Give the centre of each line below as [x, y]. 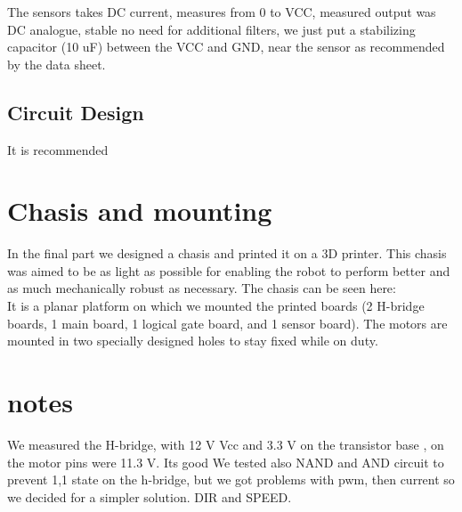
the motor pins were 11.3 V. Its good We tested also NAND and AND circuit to [226, 462]
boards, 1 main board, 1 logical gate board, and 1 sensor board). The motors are [227, 323]
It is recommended [58, 149]
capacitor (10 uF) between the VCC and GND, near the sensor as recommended [226, 47]
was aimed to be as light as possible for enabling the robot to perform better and [229, 270]
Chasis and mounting [140, 211]
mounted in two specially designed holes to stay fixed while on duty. [193, 341]
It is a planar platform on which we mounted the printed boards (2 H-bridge [216, 306]
